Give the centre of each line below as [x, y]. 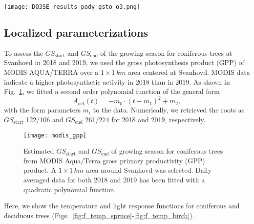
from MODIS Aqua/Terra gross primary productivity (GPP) [114, 160]
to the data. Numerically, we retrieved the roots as [169, 110]
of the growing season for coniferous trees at [166, 53]
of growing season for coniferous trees [167, 151]
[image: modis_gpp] [55, 135]
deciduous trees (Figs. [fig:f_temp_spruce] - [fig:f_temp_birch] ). [99, 215]
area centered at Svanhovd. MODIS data [189, 72]
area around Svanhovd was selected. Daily [148, 170]
